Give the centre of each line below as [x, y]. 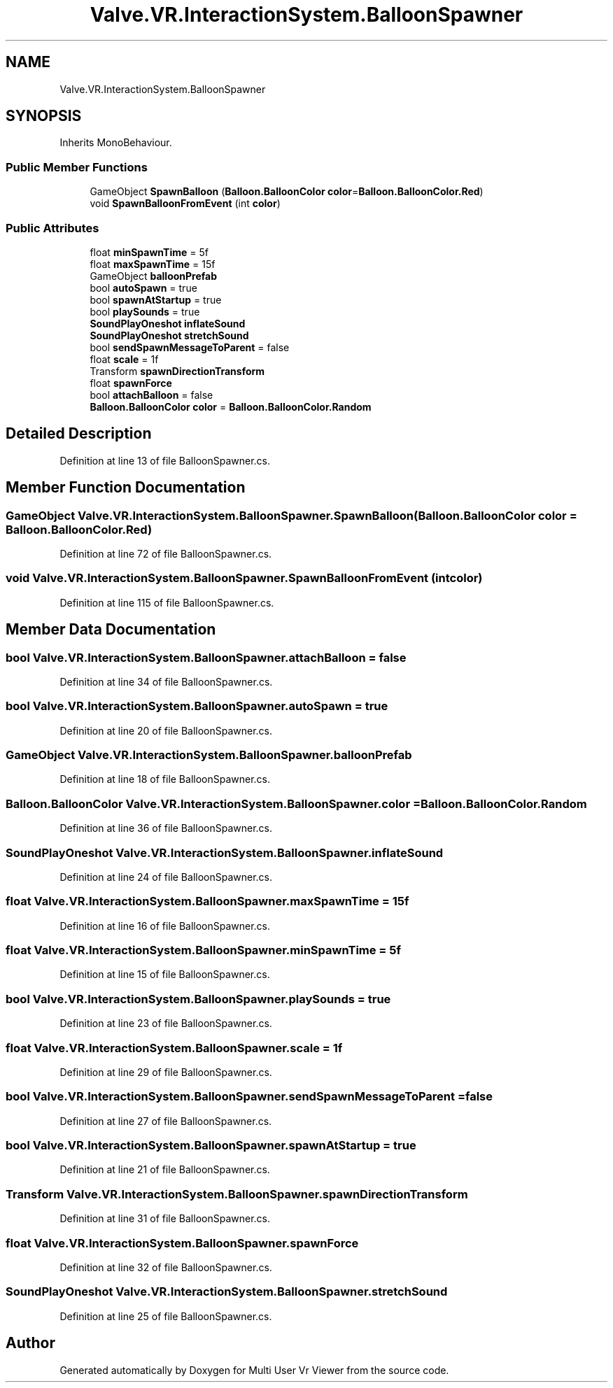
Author [30, 1343]
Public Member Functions [77, 167]
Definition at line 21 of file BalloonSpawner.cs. [165, 1170]
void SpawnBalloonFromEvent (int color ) [185, 204]
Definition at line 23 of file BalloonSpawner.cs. [166, 1024]
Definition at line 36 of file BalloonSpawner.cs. [166, 828]
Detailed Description [79, 434]
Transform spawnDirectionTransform [177, 371]
